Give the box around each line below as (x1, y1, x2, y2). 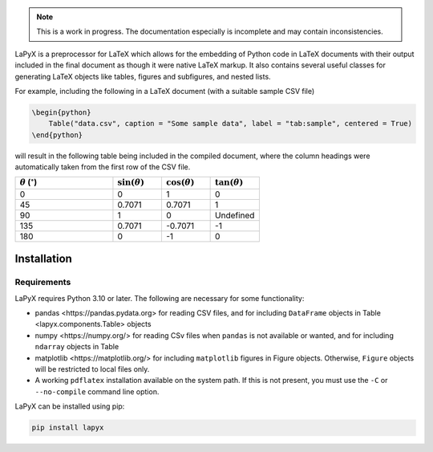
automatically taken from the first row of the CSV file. (14, 162, 191, 172)
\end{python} (31, 130, 83, 140)
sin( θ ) (117, 177, 144, 188)
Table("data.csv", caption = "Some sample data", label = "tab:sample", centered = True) (48, 119, 413, 128)
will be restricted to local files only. (34, 364, 150, 373)
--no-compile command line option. (34, 386, 160, 397)
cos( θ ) (165, 177, 195, 188)
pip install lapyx (31, 423, 104, 433)
